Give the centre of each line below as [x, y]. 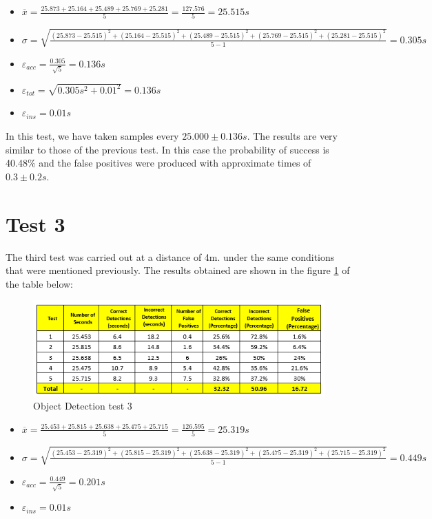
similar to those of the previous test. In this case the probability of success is [167, 149]
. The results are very [292, 136]
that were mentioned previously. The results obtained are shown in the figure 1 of [178, 270]
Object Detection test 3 [83, 406]
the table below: [39, 283]
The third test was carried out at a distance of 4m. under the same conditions [170, 256]
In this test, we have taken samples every [92, 136]
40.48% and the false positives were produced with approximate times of [158, 163]
